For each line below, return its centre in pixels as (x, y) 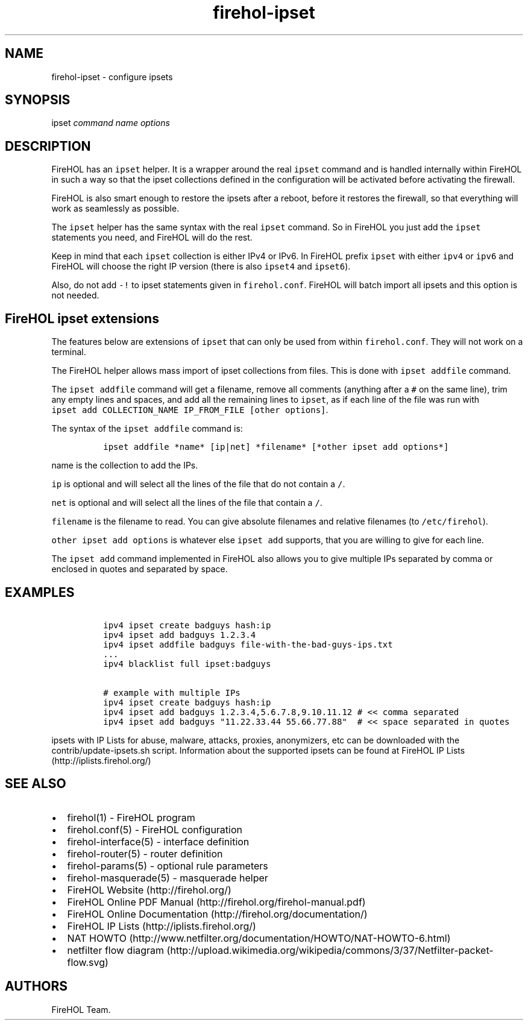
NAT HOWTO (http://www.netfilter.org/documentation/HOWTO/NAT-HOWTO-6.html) (259, 938)
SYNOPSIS (38, 100)
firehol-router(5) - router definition (145, 853)
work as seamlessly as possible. (115, 209)
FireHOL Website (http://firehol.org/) (149, 890)
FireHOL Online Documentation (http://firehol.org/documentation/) (217, 914)
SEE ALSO (36, 784)
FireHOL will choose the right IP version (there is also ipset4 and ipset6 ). (201, 266)
